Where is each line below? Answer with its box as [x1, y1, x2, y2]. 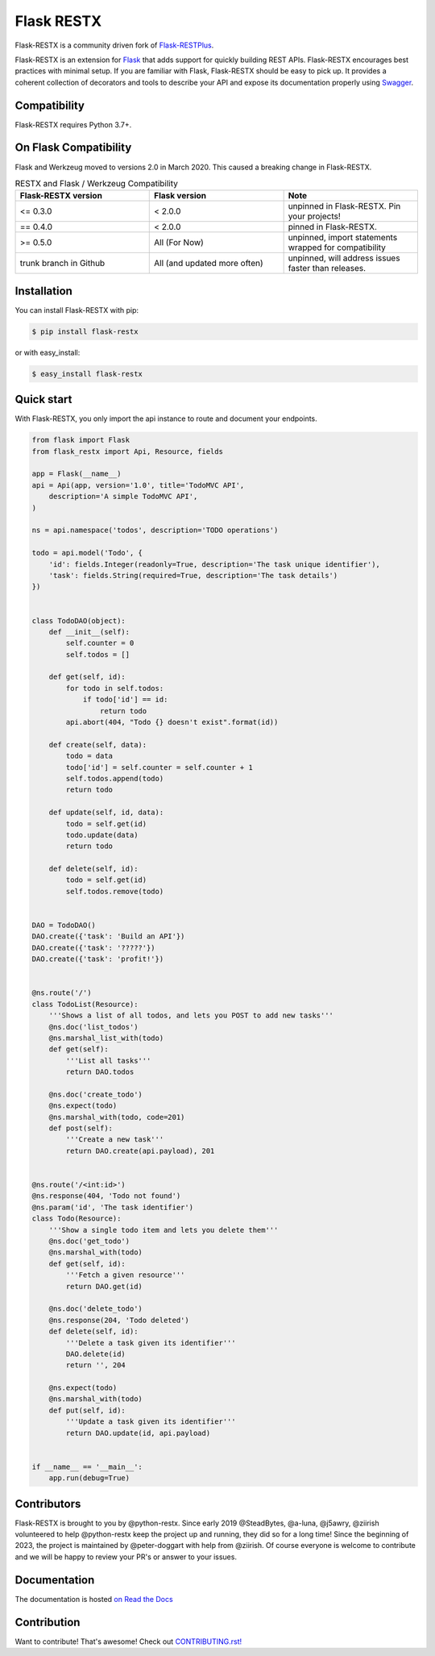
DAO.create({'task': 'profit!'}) [31, 955, 164, 963]
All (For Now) [154, 237, 205, 248]
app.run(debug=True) [48, 1474, 130, 1483]
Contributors [14, 1496, 81, 1511]
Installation [14, 284, 72, 297]
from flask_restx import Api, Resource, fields [31, 447, 223, 456]
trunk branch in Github [19, 258, 106, 269]
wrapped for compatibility [288, 242, 387, 253]
